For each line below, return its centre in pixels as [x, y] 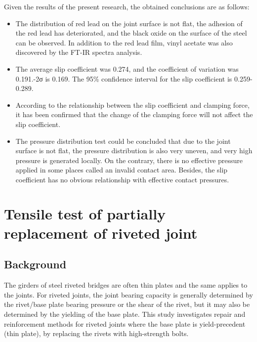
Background [35, 264]
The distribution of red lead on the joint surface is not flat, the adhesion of [129, 23]
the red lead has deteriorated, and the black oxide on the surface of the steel [131, 33]
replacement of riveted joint [101, 233]
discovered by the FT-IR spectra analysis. [79, 52]
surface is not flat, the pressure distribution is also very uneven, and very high [134, 150]
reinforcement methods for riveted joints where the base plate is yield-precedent [125, 323]
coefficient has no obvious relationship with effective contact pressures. [122, 179]
